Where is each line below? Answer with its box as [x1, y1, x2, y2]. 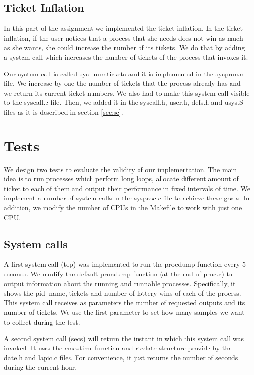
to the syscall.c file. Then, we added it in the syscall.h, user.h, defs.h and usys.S [4, 97, 243, 107]
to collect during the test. [4, 317, 80, 326]
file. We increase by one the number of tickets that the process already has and [4, 78, 241, 88]
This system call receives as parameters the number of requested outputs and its [4, 297, 245, 307]
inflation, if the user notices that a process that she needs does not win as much [4, 32, 243, 43]
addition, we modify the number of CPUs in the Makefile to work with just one [4, 202, 242, 213]
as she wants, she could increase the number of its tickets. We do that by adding [4, 42, 245, 52]
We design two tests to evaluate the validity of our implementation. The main [4, 164, 237, 174]
